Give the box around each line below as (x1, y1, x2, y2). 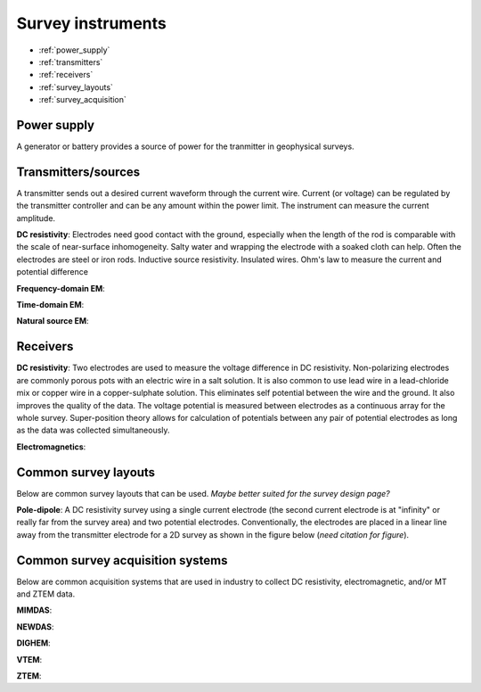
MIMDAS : (16, 605, 53, 615)
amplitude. (16, 212, 56, 223)
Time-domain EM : (16, 300, 85, 310)
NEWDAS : (16, 621, 54, 632)
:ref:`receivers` (38, 70, 94, 80)
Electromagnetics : (16, 441, 86, 452)
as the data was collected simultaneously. (16, 424, 170, 436)
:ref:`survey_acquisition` (38, 95, 126, 105)
